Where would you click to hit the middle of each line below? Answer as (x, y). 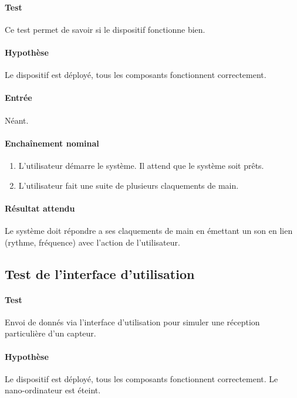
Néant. (17, 120)
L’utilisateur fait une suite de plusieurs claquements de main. (129, 185)
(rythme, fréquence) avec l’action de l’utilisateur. (92, 242)
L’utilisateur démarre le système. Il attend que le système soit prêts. (141, 165)
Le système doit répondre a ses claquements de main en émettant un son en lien (149, 230)
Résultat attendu (40, 208)
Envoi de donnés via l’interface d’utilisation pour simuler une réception (132, 322)
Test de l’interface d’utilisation (100, 273)
